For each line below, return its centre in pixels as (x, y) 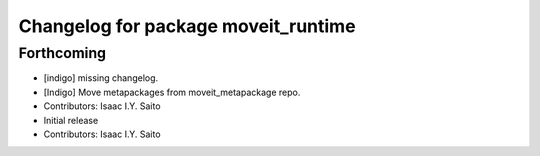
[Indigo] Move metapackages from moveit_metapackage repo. (172, 92)
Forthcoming (62, 53)
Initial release (71, 120)
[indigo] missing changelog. (101, 78)
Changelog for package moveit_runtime (187, 26)
